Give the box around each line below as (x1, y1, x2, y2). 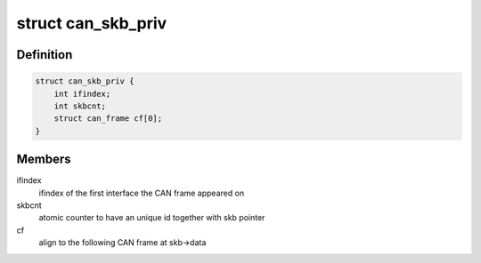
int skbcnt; (53, 100, 107, 111)
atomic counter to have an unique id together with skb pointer (38, 212, 265, 223)
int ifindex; (53, 89, 111, 99)
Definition (16, 47, 73, 62)
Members (16, 152, 71, 167)
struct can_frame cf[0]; (53, 114, 163, 124)
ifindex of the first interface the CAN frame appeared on (38, 187, 245, 198)
